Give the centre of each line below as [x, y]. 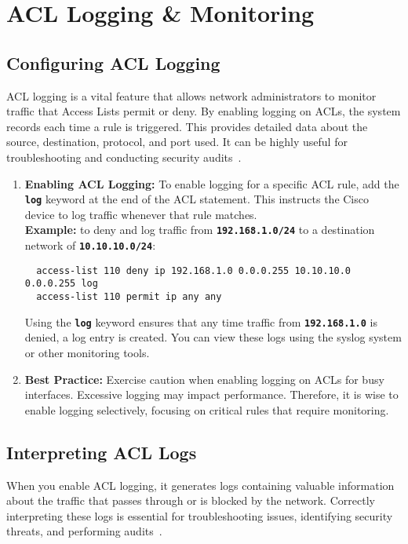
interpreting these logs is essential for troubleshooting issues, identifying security [200, 515]
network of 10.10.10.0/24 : [90, 245]
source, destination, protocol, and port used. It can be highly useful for [177, 142]
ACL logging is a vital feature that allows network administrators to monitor [191, 95]
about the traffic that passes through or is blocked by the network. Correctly [191, 500]
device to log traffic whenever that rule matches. [141, 214]
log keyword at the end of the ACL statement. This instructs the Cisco [197, 199]
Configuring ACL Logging [113, 62]
